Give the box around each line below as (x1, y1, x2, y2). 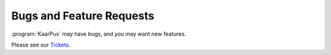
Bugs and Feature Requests (11, 9, 154, 22)
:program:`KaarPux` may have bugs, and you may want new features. (11, 30, 186, 37)
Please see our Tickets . (11, 41, 70, 48)
